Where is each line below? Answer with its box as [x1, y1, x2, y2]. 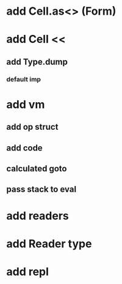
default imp [6, 75, 41, 83]
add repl [6, 265, 49, 278]
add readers [6, 209, 69, 223]
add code [6, 143, 43, 153]
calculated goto [6, 163, 67, 174]
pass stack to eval [6, 184, 77, 195]
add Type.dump [6, 56, 68, 67]
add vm [6, 97, 45, 111]
